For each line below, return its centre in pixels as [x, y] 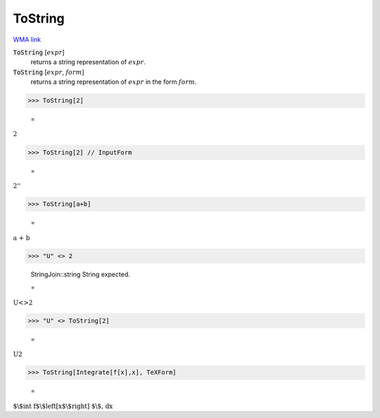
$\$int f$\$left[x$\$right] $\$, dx [63, 406]
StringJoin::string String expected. [80, 274]
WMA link [27, 39]
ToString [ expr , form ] [49, 72]
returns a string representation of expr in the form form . [114, 82]
